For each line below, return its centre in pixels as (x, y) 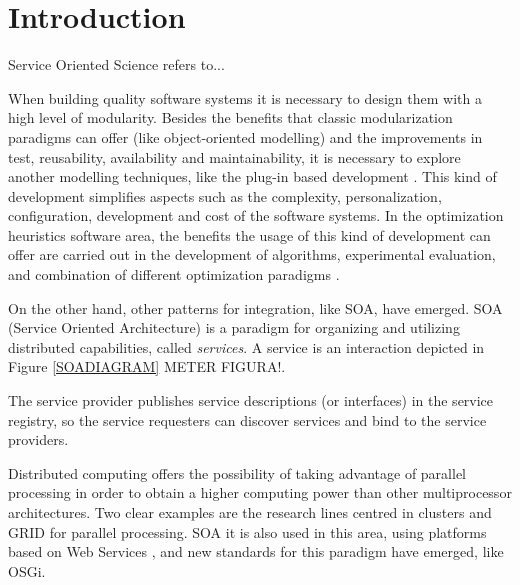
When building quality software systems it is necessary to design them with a (245, 97)
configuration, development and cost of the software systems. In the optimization (256, 215)
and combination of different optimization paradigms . (174, 274)
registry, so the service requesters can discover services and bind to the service (247, 419)
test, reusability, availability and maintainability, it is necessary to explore (234, 156)
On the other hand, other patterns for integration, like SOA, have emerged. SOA (255, 307)
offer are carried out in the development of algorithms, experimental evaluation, (252, 254)
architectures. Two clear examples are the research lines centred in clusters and (250, 512)
